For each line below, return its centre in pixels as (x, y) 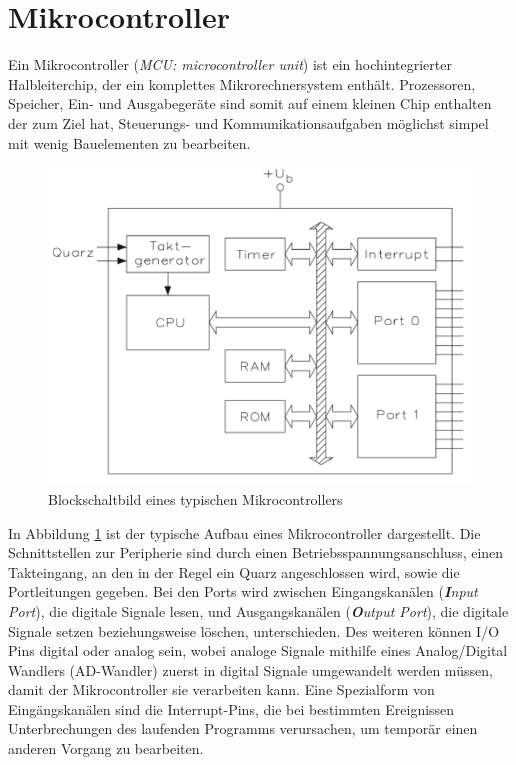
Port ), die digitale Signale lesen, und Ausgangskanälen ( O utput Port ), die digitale (258, 610)
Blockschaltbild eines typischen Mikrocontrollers (195, 498)
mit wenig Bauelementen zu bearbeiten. (129, 142)
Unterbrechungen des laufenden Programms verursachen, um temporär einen (243, 728)
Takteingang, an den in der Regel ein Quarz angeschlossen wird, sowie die (234, 571)
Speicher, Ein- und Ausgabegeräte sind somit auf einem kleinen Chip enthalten (250, 103)
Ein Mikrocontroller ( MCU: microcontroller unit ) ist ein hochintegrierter (230, 64)
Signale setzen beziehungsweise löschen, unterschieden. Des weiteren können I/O (254, 630)
